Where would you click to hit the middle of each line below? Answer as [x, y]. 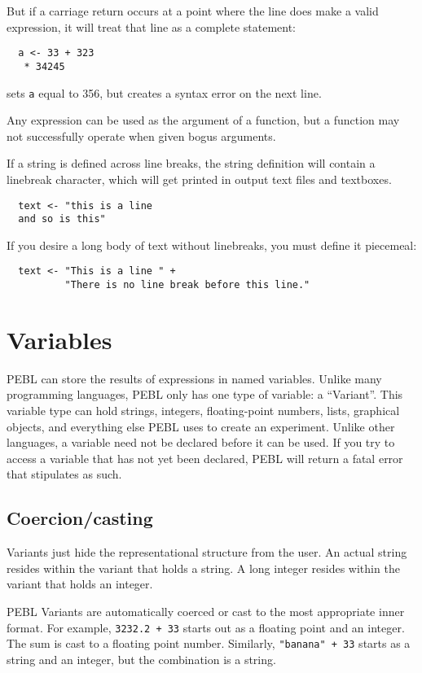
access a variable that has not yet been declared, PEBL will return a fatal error [205, 458]
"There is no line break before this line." [187, 285]
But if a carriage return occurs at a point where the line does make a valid [193, 11]
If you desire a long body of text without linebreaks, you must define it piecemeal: [212, 245]
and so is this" [62, 219]
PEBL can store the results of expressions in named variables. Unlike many [194, 378]
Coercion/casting [80, 518]
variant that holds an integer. [80, 584]
